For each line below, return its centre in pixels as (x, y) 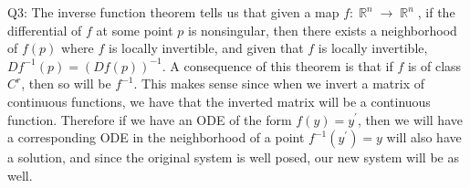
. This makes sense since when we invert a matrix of (279, 84)
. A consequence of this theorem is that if (277, 65)
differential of (45, 30)
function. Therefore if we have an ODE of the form (150, 119)
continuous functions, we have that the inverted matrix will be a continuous (219, 101)
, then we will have (410, 119)
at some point (135, 30)
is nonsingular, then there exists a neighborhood (322, 30)
